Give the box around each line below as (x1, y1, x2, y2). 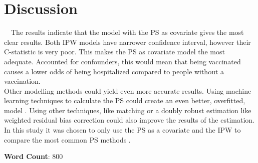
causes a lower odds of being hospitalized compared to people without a (4, 66, 224, 76)
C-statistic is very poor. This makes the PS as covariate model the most (4, 46, 225, 57)
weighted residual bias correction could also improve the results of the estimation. (4, 115, 254, 125)
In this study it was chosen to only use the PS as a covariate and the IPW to (4, 125, 241, 135)
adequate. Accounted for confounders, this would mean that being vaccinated (4, 56, 241, 66)
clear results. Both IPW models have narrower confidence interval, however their (4, 36, 251, 47)
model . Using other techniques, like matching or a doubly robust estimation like (4, 105, 251, 115)
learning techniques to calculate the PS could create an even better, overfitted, (4, 95, 245, 106)
